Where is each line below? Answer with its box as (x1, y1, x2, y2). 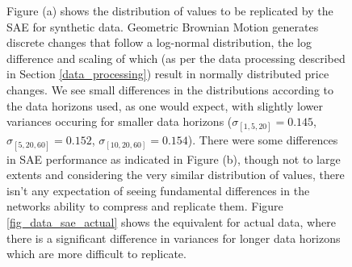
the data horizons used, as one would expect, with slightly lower (6, 97, 323, 114)
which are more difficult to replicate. (6, 245, 186, 262)
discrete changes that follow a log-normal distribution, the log (6, 34, 312, 51)
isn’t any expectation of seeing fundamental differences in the (6, 181, 310, 198)
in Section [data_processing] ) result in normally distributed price (6, 65, 329, 82)
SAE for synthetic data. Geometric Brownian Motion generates (6, 18, 319, 35)
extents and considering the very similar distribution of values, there (6, 166, 345, 183)
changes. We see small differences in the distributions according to (6, 81, 333, 98)
